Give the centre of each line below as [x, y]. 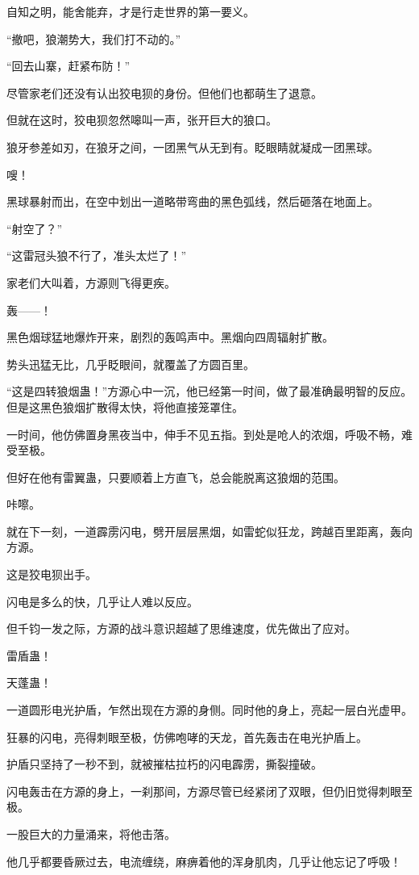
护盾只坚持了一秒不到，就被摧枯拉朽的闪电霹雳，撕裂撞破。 [164, 764]
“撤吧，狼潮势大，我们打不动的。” [94, 38]
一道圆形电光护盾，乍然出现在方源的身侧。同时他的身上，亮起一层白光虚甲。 [209, 710]
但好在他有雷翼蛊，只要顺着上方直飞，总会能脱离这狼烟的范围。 [176, 477]
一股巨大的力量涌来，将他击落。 [91, 834]
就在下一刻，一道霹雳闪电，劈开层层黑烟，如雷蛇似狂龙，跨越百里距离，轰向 [209, 531]
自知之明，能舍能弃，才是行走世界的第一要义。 [131, 11]
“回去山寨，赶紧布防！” [68, 66]
